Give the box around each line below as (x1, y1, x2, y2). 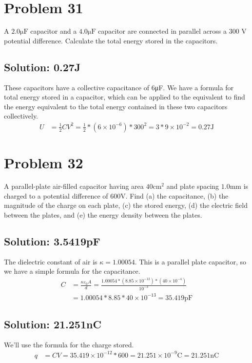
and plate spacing (166, 181, 219, 191)
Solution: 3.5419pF (4, 233, 100, 248)
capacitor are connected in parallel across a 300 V (98, 26, 247, 36)
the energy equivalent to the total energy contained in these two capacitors (4, 101, 228, 111)
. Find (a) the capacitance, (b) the (125, 190, 229, 201)
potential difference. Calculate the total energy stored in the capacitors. (4, 35, 218, 45)
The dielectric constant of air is (4, 256, 97, 266)
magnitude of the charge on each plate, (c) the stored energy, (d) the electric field (4, 200, 248, 210)
